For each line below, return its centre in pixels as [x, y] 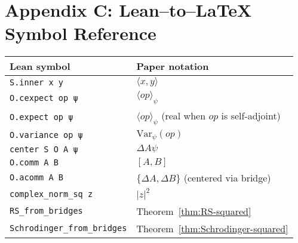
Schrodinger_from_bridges [68, 228]
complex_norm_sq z [51, 194]
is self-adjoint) [251, 115]
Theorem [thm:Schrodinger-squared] [212, 228]
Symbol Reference [81, 33]
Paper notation [173, 66]
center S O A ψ [44, 149]
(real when [184, 115]
